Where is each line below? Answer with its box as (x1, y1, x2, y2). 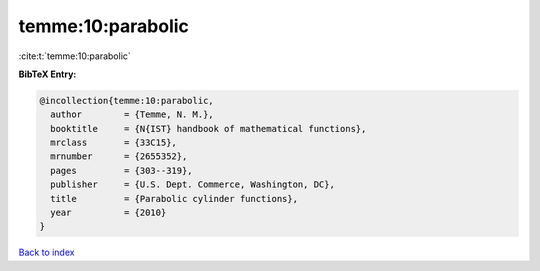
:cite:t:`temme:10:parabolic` (18, 50, 132, 62)
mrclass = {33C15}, (50, 137, 177, 149)
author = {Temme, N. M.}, (50, 109, 214, 120)
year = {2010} (50, 207, 167, 219)
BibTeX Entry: (18, 68, 77, 80)
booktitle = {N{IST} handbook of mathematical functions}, (50, 123, 367, 134)
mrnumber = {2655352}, (50, 151, 188, 162)
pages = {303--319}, (50, 165, 194, 176)
